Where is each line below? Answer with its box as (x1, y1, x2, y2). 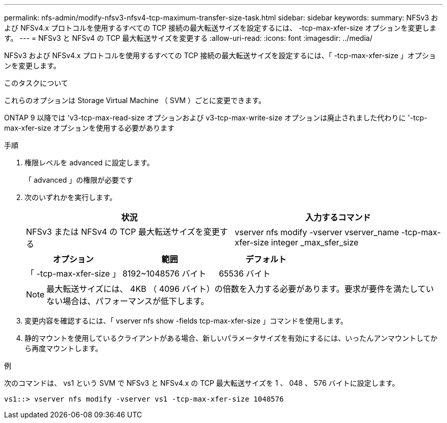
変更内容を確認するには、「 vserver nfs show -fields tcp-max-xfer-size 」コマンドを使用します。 (24, 316, 347, 325)
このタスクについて (4, 79, 68, 87)
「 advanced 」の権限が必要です (24, 176, 134, 184)
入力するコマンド (305, 212, 371, 222)
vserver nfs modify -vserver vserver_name (235, 227, 399, 237)
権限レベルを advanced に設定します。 (24, 158, 154, 167)
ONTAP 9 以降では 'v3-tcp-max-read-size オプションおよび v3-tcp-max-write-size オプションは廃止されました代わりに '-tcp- (4, 113, 428, 122)
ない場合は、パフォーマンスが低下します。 (46, 296, 209, 306)
